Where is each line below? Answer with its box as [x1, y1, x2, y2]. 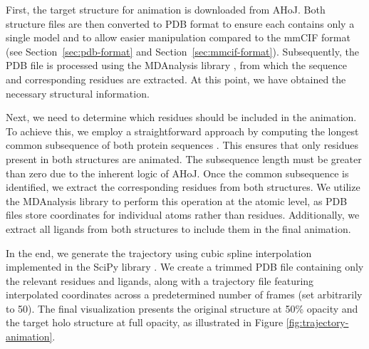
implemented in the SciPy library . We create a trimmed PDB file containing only [6, 259, 364, 274]
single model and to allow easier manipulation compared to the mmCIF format [6, 30, 350, 45]
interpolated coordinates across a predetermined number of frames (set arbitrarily [6, 287, 363, 302]
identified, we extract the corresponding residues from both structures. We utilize [6, 179, 360, 194]
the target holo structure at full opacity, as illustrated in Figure [6, 315, 284, 330]
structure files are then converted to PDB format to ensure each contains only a [6, 16, 355, 31]
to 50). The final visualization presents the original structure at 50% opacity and [6, 301, 358, 316]
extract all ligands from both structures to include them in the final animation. [6, 221, 351, 236]
